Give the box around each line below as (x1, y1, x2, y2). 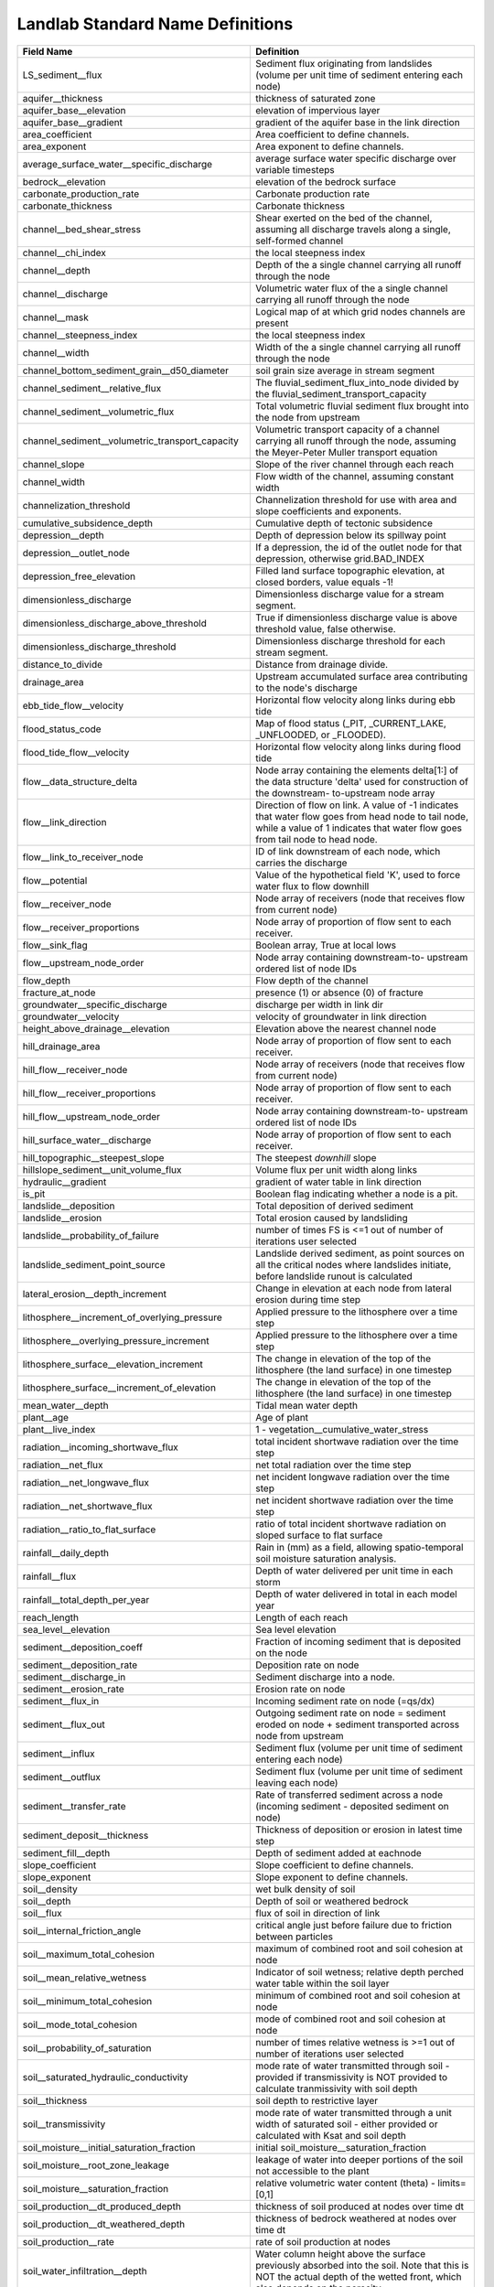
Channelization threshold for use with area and (255, 493, 457, 506)
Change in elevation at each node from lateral (255, 1282, 452, 1294)
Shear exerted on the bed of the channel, (255, 211, 433, 224)
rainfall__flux (22, 1570, 77, 1583)
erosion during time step (255, 1293, 361, 1305)
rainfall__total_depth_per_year (22, 1593, 150, 1605)
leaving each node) (255, 1776, 338, 1788)
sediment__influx (22, 1747, 95, 1760)
